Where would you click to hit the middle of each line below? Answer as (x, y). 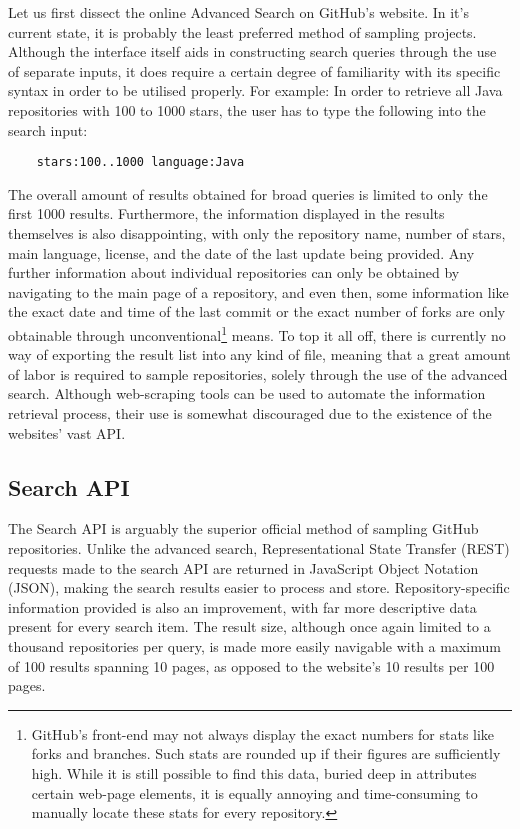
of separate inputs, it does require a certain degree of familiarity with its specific (254, 70)
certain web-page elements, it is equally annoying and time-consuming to (254, 792)
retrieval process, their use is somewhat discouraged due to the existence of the (250, 413)
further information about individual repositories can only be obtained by (234, 272)
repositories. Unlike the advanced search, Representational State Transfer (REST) (259, 547)
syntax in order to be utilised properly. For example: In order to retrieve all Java (255, 90)
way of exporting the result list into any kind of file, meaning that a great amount (259, 354)
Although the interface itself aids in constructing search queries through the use (252, 51)
